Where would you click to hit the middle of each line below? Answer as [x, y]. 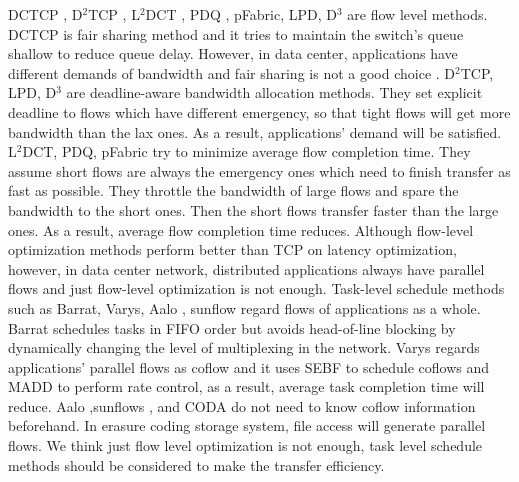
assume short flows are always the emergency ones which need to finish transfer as [259, 170]
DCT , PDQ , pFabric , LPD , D [241, 14]
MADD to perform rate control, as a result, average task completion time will [246, 386]
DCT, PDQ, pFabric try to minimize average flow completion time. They [246, 151]
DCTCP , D [45, 14]
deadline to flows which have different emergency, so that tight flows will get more [259, 111]
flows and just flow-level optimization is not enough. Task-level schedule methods [256, 288]
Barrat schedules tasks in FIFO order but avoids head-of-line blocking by [232, 327]
